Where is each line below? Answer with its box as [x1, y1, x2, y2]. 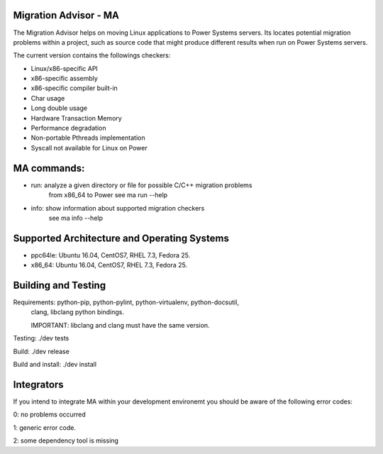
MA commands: [13, 162, 85, 174]
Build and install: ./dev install [13, 360, 97, 369]
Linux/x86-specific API [30, 64, 99, 72]
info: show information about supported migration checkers [30, 204, 205, 212]
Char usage [30, 94, 65, 102]
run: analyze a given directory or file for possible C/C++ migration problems [30, 181, 252, 189]
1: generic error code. [13, 423, 77, 432]
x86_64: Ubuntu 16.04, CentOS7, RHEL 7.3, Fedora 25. [30, 261, 188, 270]
